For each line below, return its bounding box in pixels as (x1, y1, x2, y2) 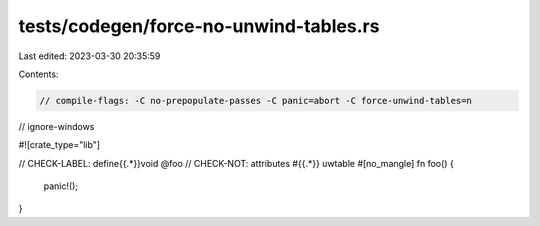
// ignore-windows (18, 120, 95, 132)
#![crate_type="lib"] (18, 139, 100, 151)
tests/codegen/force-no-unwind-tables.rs (18, 15, 380, 37)
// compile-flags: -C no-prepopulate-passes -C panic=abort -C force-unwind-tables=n (39, 95, 472, 106)
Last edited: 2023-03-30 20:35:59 (18, 50, 161, 62)
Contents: (18, 68, 59, 80)
